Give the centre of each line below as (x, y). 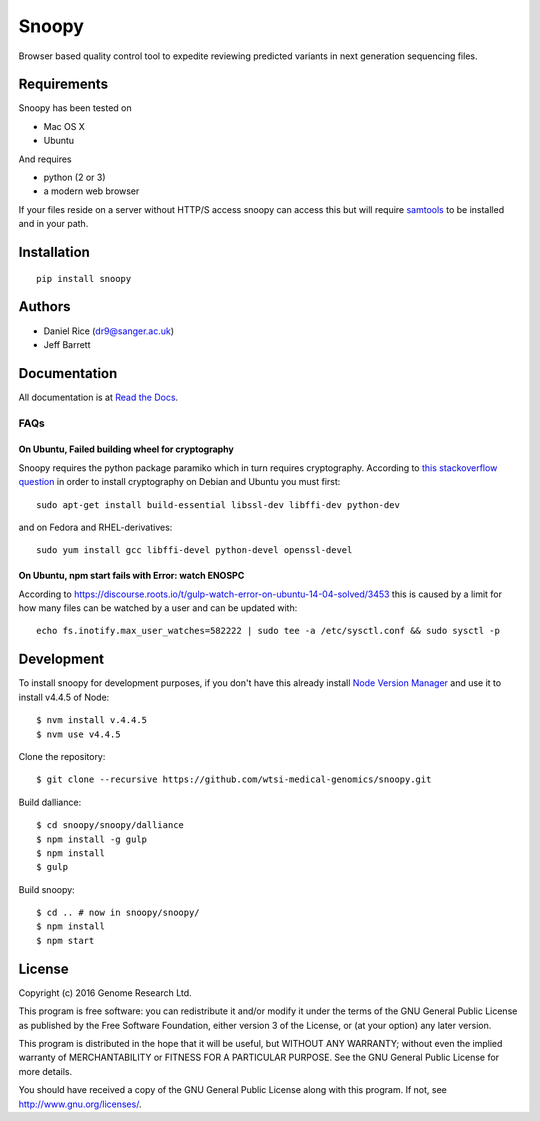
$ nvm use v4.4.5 (78, 734)
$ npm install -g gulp (92, 839)
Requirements (63, 84)
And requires (45, 159)
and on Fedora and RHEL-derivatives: (95, 527)
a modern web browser (91, 191)
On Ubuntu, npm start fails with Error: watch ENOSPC (131, 576)
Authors (44, 306)
